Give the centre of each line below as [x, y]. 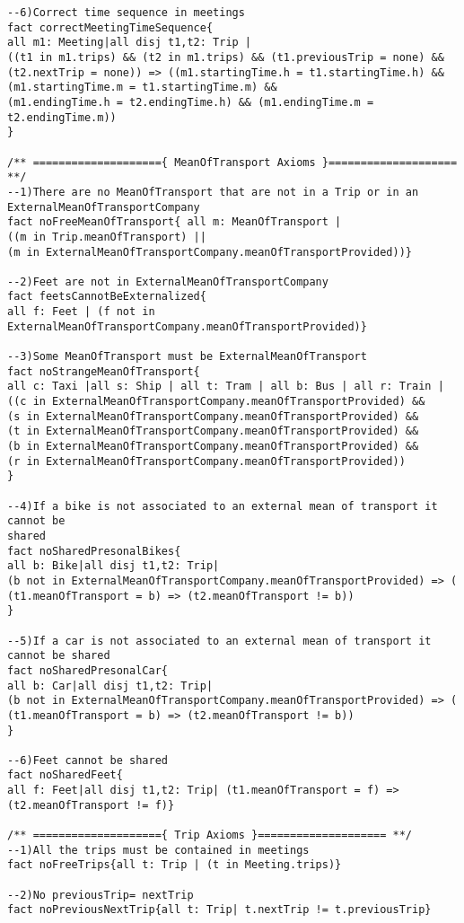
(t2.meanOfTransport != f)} [91, 805]
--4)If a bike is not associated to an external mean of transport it [223, 506]
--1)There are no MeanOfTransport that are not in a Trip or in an [213, 192]
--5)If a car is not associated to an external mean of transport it [219, 641]
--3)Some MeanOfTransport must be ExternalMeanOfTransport [187, 357]
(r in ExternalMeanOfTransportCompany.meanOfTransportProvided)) [206, 461]
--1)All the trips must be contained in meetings [158, 850]
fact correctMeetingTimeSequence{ [110, 27]
